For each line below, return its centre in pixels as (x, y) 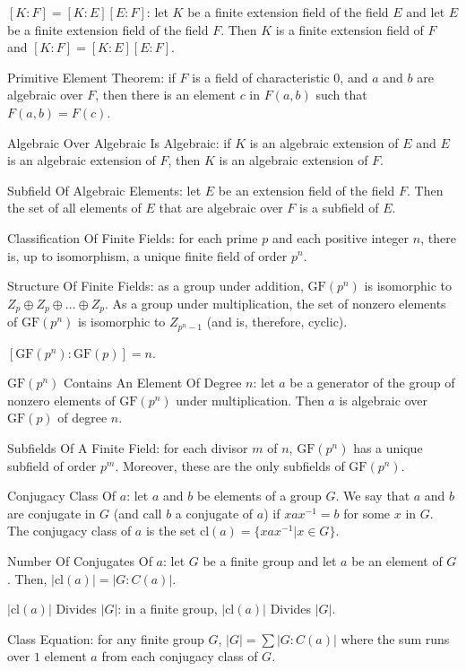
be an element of (397, 560)
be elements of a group (259, 496)
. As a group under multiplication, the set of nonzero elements (275, 303)
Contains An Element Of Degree (152, 383)
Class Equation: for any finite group (106, 638)
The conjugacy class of (69, 531)
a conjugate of (214, 513)
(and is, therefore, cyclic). (277, 322)
